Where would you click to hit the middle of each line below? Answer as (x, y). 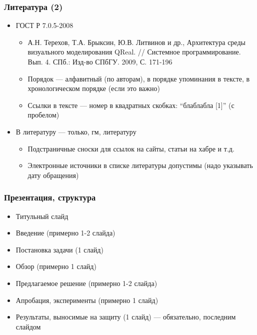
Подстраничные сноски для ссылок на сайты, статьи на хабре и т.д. (131, 148)
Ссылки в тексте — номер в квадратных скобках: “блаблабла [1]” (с (131, 105)
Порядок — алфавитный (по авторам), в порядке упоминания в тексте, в (139, 78)
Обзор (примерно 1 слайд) (56, 266)
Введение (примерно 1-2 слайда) (65, 233)
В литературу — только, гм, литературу (76, 131)
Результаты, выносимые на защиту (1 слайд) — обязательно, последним (126, 317)
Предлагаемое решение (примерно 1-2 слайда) (86, 283)
